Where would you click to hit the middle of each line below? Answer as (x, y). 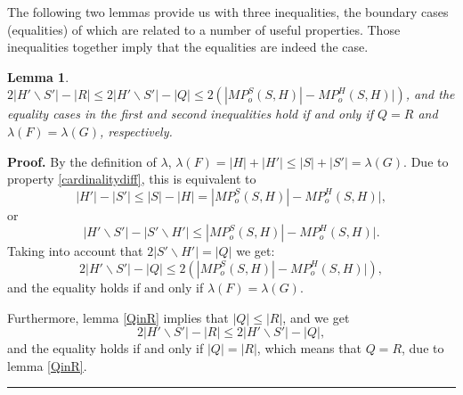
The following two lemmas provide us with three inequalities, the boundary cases (228, 12)
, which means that (309, 348)
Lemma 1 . (38, 76)
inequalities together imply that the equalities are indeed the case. (188, 47)
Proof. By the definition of (82, 161)
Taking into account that (75, 251)
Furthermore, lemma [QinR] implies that (118, 317)
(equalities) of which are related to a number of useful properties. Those (204, 29)
